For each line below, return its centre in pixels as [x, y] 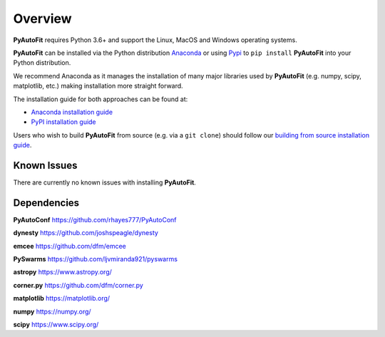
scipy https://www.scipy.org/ [56, 325]
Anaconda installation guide [72, 112]
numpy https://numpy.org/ [52, 311]
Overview [42, 19]
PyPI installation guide [63, 122]
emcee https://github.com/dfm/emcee [70, 246]
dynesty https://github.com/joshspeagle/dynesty [86, 233]
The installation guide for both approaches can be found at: [101, 99]
